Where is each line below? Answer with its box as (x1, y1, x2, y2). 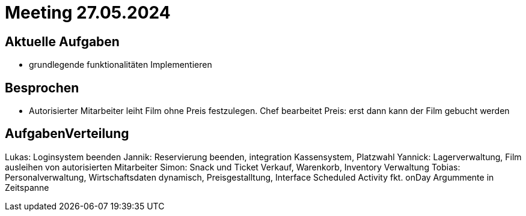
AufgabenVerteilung (5, 126, 129, 142)
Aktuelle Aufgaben (5, 34, 120, 49)
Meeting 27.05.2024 (5, 2, 171, 23)
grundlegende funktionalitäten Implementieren (29, 59, 212, 70)
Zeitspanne (5, 182, 49, 193)
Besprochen (5, 80, 79, 95)
